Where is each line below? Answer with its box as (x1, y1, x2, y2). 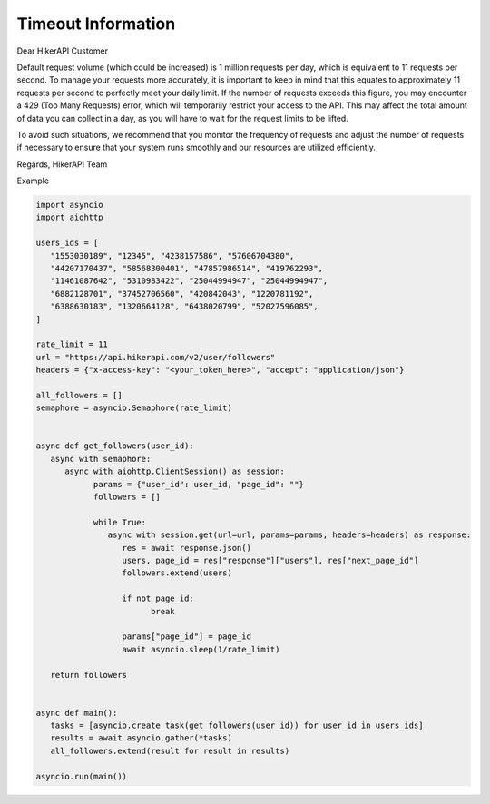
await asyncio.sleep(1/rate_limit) (122, 644, 280, 654)
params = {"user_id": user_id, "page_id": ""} (93, 479, 304, 489)
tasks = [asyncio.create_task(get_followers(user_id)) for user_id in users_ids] (50, 721, 424, 730)
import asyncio (35, 200, 103, 211)
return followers (50, 670, 127, 680)
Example (16, 175, 50, 186)
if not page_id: (122, 593, 194, 603)
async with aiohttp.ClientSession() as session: (64, 466, 285, 476)
